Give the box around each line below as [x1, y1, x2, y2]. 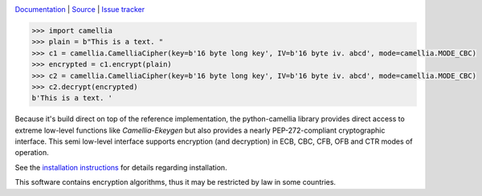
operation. [14, 148, 49, 157]
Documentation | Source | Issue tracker [14, 5, 145, 14]
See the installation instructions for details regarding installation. [14, 162, 228, 172]
